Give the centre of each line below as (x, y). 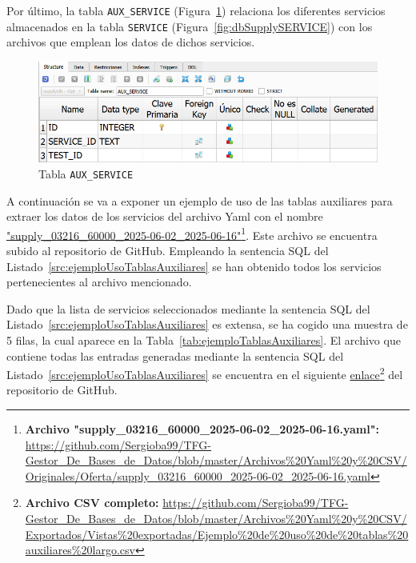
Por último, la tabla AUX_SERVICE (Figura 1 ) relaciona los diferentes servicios (196, 10)
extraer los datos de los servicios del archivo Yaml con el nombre (165, 216)
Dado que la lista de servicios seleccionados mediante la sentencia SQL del (188, 308)
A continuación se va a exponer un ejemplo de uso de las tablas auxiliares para (200, 200)
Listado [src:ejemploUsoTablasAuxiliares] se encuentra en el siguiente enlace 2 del (205, 373)
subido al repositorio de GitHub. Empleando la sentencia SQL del (168, 251)
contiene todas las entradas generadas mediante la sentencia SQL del (175, 355)
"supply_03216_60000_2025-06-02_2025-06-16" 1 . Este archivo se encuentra (192, 234)
